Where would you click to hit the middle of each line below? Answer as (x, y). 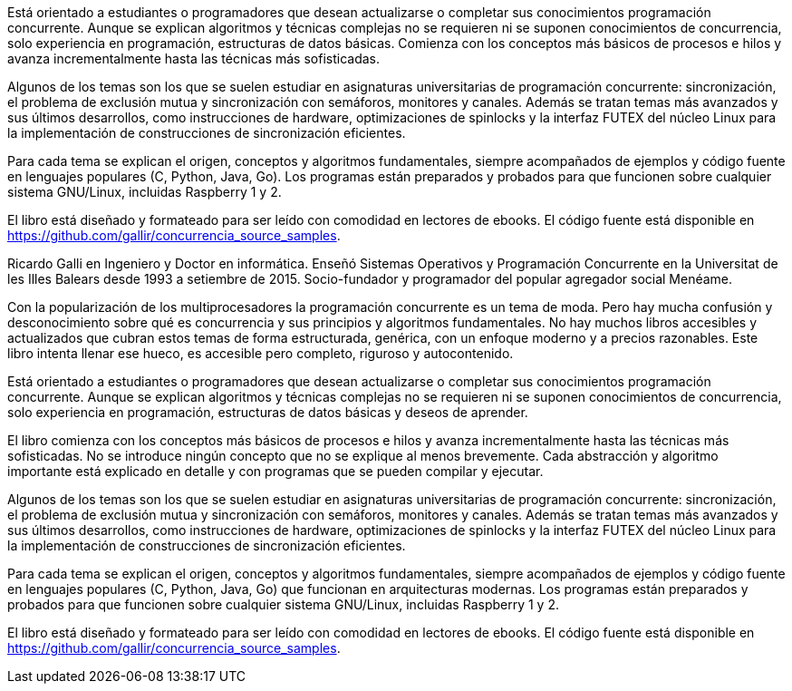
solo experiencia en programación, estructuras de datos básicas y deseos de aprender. (268, 412)
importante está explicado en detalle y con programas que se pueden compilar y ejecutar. (275, 471)
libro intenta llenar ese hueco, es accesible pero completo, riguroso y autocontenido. (261, 353)
